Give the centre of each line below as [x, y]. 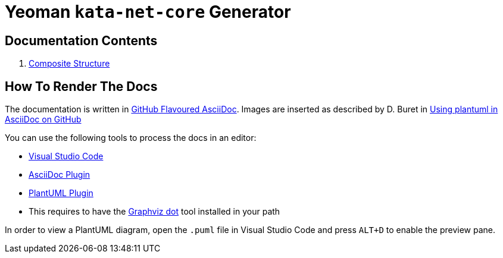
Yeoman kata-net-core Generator [148, 12]
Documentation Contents [81, 40]
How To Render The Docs [81, 86]
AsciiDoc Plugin [60, 175]
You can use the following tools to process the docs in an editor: [131, 138]
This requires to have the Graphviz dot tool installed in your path [154, 212]
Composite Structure [69, 64]
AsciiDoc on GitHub [43, 119]
